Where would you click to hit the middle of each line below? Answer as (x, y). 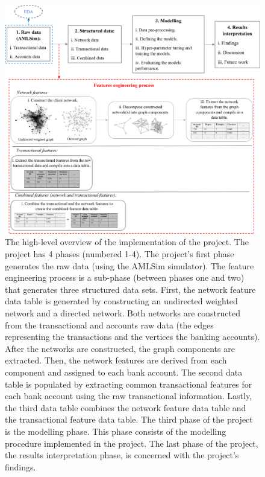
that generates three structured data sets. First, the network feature (130, 289)
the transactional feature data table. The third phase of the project (129, 419)
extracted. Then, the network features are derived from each (116, 360)
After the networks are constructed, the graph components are (120, 348)
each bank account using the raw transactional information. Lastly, (129, 396)
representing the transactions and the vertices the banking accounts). (132, 337)
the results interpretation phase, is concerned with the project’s (122, 455)
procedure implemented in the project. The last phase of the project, (132, 443)
